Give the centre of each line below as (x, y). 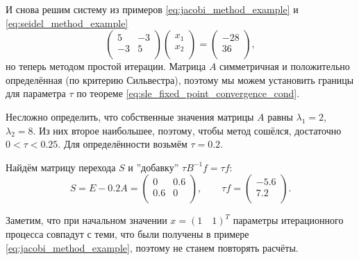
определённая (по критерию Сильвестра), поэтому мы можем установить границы (180, 79)
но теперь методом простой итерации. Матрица (106, 66)
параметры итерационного (288, 220)
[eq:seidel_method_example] (67, 23)
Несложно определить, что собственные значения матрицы (130, 116)
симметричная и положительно (285, 66)
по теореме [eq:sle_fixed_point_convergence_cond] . (188, 93)
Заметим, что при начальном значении (86, 220)
